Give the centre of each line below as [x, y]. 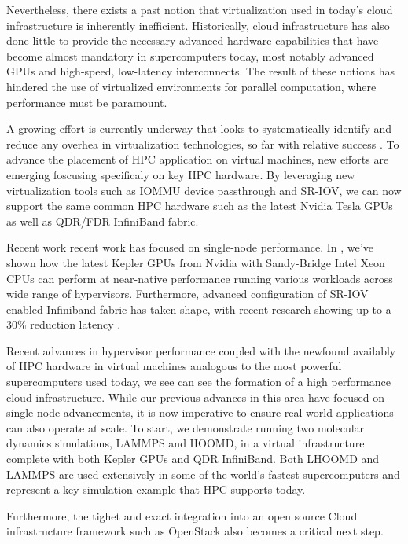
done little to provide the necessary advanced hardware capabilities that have [193, 40]
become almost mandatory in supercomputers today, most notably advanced [190, 55]
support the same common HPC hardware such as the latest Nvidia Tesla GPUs [200, 206]
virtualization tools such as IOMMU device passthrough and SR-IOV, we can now [204, 190]
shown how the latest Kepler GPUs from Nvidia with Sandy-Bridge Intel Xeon [196, 262]
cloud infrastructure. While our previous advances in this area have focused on [195, 397]
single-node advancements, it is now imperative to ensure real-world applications [200, 412]
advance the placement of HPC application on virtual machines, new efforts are [198, 159]
